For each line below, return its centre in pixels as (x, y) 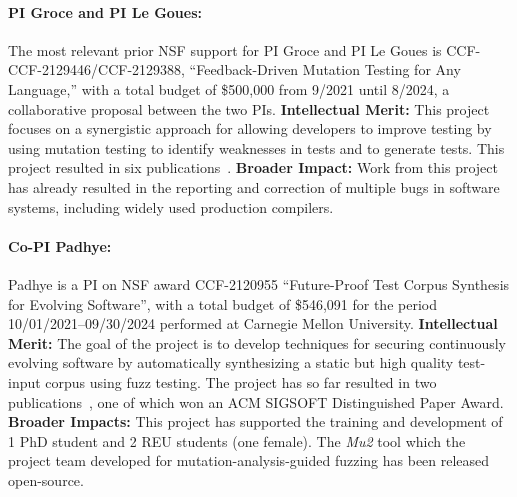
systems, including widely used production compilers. (171, 206)
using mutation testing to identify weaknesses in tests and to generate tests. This (256, 147)
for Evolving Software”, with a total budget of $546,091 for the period (222, 303)
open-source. (46, 479)
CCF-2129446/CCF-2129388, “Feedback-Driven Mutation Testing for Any (234, 69)
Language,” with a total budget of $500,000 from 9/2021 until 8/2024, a (229, 88)
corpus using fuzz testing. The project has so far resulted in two (241, 381)
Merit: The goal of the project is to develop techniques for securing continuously (257, 342)
